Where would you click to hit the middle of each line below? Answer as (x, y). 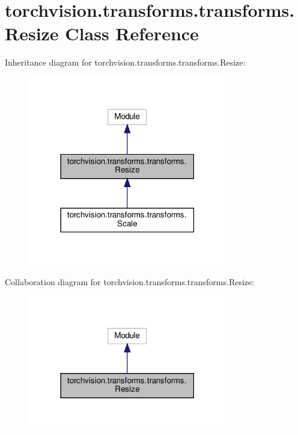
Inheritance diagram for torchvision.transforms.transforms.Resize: (125, 62)
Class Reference (132, 33)
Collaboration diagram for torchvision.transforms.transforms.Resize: (130, 281)
